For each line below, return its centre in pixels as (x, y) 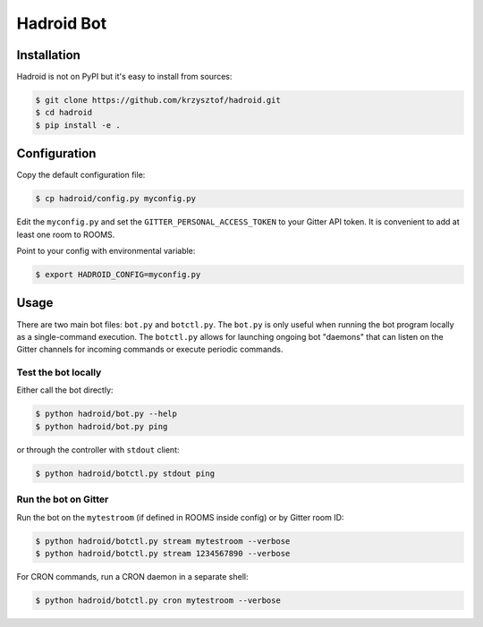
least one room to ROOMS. (66, 234)
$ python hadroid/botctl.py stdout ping (125, 473)
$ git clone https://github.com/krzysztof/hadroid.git (158, 100)
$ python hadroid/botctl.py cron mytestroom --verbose (158, 600)
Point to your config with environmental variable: (106, 251)
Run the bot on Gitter (63, 499)
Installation (48, 55)
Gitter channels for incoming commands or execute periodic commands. (150, 350)
